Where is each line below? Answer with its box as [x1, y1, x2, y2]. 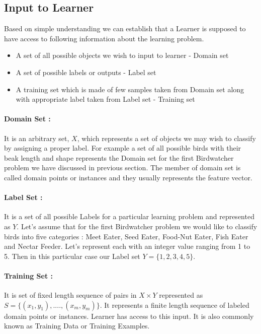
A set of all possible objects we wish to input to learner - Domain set [16, 50, 229, 60]
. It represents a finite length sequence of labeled [100, 299, 249, 310]
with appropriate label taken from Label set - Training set [16, 94, 195, 104]
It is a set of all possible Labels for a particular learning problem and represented [4, 211, 254, 222]
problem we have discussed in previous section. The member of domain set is [4, 162, 241, 173]
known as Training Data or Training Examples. [4, 320, 150, 331]
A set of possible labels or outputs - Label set [16, 66, 156, 77]
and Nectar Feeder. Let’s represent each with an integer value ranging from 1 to [4, 241, 250, 251]
